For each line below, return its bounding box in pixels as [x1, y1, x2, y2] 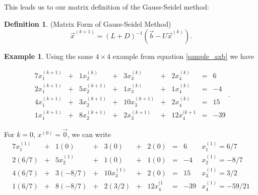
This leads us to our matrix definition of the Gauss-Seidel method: [4, 2, 209, 12]
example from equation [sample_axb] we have [112, 51, 254, 61]
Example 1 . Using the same [4, 51, 93, 61]
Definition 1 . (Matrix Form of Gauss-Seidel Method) [4, 18, 171, 29]
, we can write [67, 129, 111, 140]
